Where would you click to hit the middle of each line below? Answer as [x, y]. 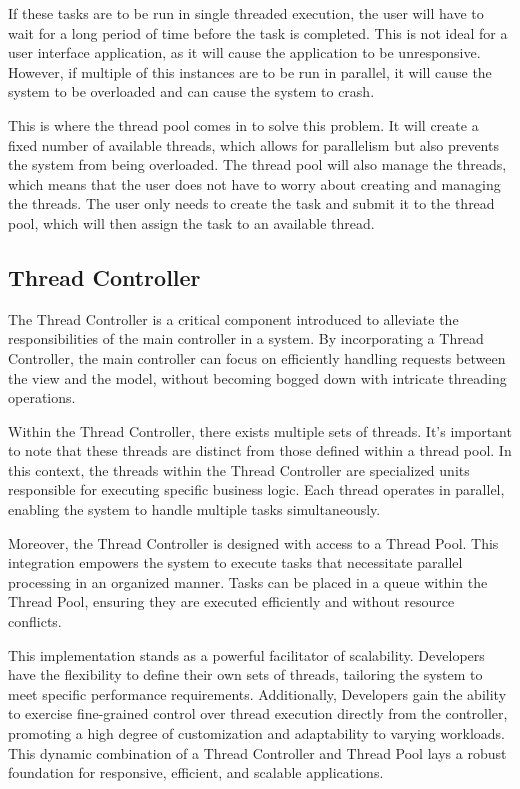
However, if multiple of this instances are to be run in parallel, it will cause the [250, 71]
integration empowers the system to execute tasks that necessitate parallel [235, 562]
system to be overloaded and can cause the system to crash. [191, 91]
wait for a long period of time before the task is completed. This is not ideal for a [258, 32]
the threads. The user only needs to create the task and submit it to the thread [251, 203]
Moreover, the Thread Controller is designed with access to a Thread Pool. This [253, 542]
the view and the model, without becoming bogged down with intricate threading [257, 377]
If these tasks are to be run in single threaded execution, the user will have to [246, 13]
